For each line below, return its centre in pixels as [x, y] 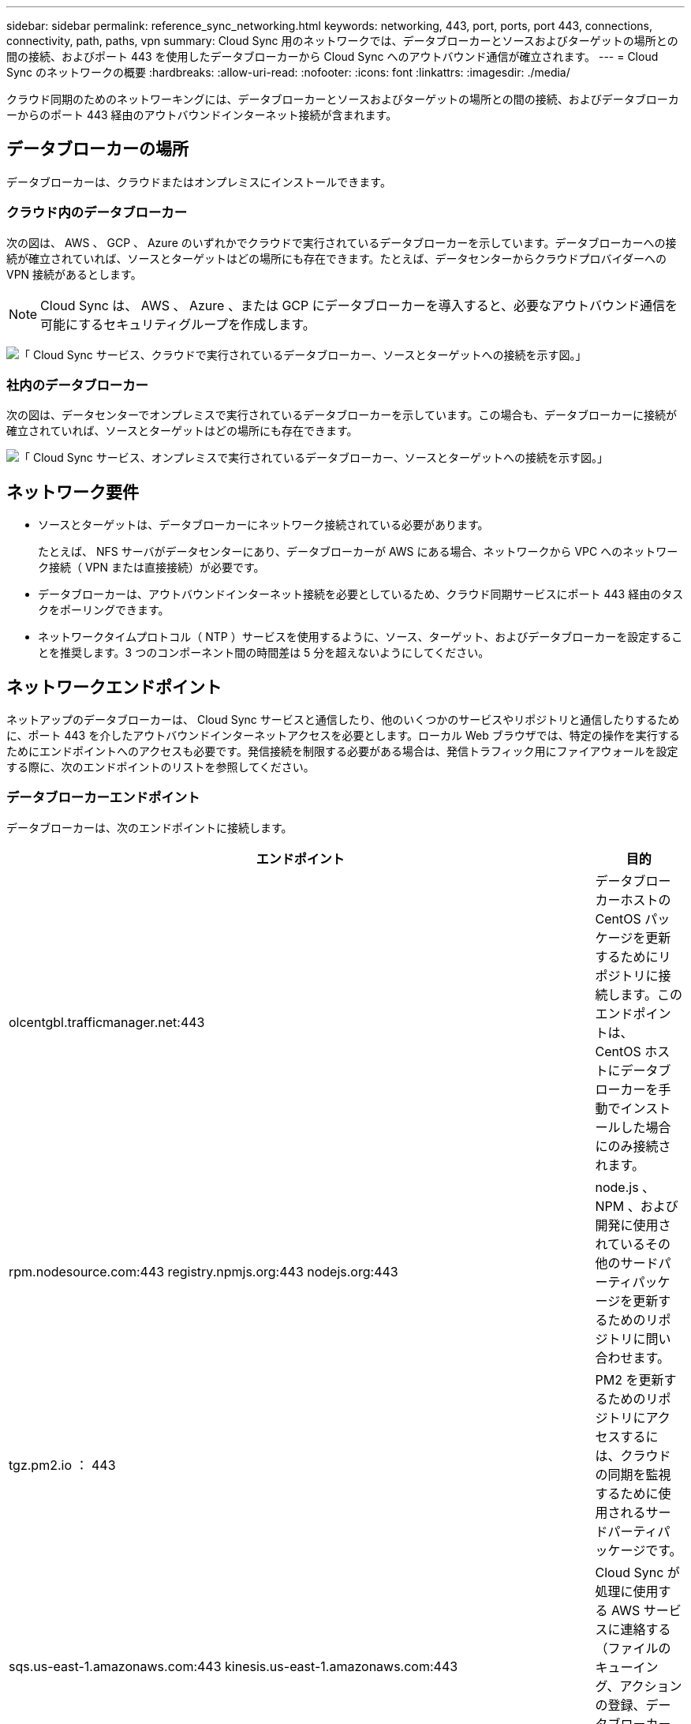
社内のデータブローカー [77, 385]
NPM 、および [637, 1206]
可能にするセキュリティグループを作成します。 [178, 324]
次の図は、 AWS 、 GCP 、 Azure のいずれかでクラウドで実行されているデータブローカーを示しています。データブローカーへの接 [342, 242]
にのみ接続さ [633, 1146]
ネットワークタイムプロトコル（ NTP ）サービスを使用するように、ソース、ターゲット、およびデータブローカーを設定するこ [360, 637]
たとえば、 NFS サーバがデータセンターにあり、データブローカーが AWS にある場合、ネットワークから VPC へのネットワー [358, 552]
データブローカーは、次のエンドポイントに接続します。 [149, 827]
